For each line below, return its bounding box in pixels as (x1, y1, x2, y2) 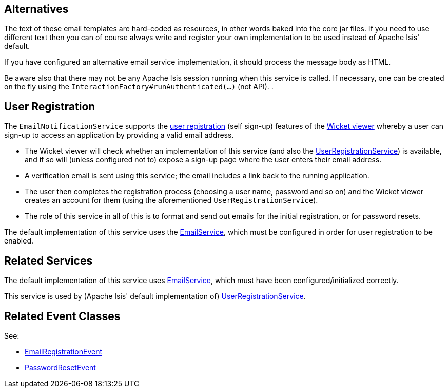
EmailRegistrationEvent (25, 347, 103, 356)
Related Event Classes (4, 309, 121, 323)
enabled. (4, 236, 34, 246)
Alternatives (4, 3, 69, 15)
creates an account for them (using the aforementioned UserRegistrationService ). (25, 196, 318, 205)
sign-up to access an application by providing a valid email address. (4, 130, 234, 140)
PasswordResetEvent (25, 363, 96, 372)
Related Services (4, 254, 93, 267)
